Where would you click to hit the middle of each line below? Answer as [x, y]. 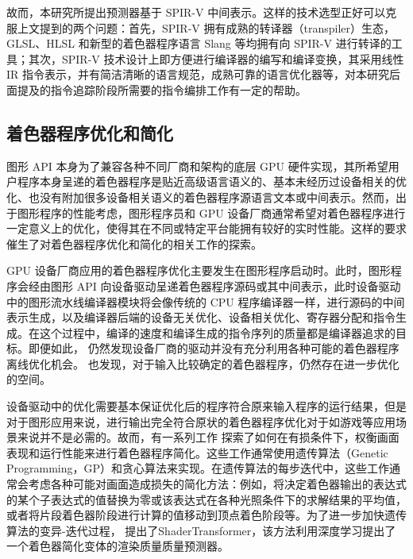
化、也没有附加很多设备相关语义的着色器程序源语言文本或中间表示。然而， [201, 197]
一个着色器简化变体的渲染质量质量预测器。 [118, 546]
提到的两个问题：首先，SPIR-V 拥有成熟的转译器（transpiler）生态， [217, 27]
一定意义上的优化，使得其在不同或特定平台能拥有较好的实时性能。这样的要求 [206, 228]
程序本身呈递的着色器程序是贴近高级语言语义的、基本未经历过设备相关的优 [212, 181]
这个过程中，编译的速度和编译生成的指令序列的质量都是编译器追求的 [217, 332]
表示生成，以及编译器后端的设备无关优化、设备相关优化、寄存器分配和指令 [201, 317]
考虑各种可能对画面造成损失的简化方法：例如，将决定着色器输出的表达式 [217, 484]
